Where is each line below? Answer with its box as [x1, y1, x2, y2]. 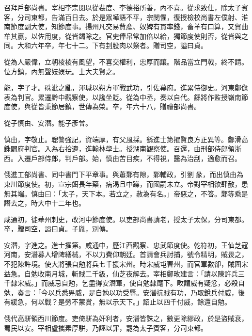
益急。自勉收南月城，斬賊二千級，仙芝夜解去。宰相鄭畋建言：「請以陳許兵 [4, 268, 238, 278]
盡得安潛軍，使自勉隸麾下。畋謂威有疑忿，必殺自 [88, 278, 245, 288]
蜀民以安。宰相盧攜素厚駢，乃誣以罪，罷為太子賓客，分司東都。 [4, 322, 207, 333]
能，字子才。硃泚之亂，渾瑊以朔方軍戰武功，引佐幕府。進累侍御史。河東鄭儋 [4, 82, 248, 93]
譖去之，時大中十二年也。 [4, 198, 85, 208]
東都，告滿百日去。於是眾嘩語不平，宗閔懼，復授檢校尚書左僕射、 [31, 12, 241, 22]
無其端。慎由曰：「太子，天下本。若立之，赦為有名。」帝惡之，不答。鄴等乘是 [4, 188, 248, 198]
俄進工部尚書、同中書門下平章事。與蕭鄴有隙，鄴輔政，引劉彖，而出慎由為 [4, 169, 243, 179]
